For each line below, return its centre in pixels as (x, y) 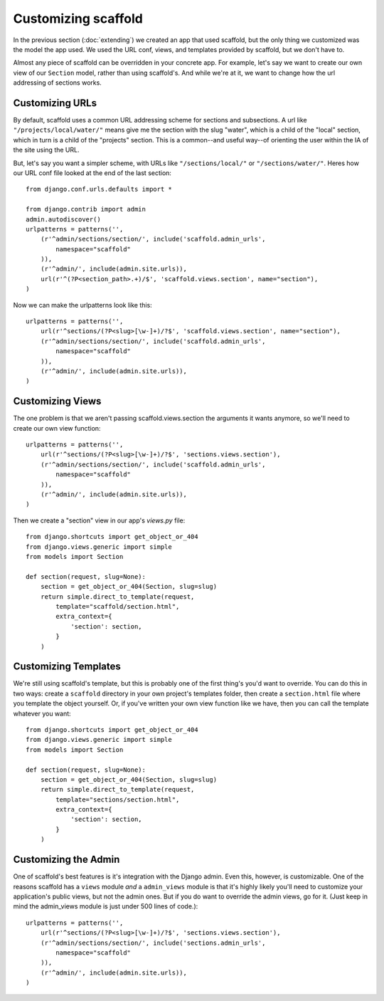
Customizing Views (57, 401)
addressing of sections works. (58, 83)
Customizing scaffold (78, 19)
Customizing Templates (67, 667)
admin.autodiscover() (63, 219)
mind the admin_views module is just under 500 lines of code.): (106, 906)
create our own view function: (57, 428)
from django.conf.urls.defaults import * (99, 189)
